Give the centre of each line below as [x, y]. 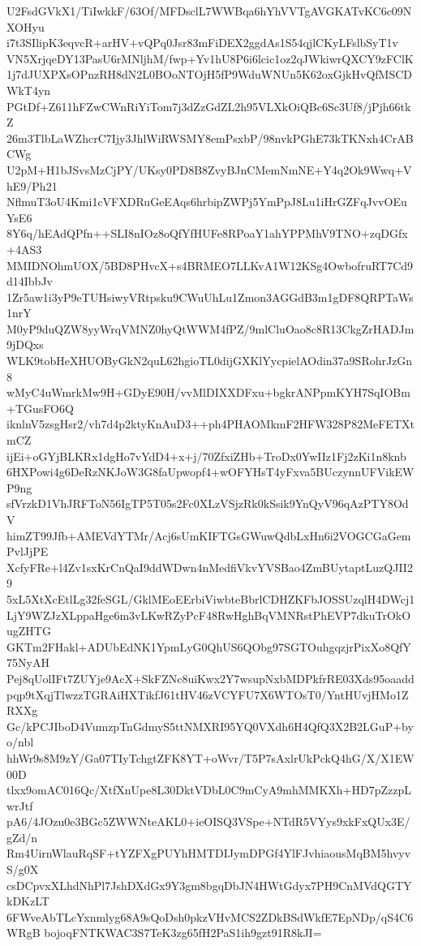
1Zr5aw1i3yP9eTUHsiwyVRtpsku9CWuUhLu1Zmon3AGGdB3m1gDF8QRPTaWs [210, 297]
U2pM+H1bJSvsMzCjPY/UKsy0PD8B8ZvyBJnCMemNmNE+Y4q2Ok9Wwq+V [209, 169]
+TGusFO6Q [40, 408]
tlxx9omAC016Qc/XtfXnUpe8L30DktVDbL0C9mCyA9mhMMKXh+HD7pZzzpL [209, 790]
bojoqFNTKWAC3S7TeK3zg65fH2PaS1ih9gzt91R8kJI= [183, 933]
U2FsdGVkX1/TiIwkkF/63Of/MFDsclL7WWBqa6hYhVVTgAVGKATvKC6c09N [209, 11]
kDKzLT [28, 901]
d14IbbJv [30, 281]
